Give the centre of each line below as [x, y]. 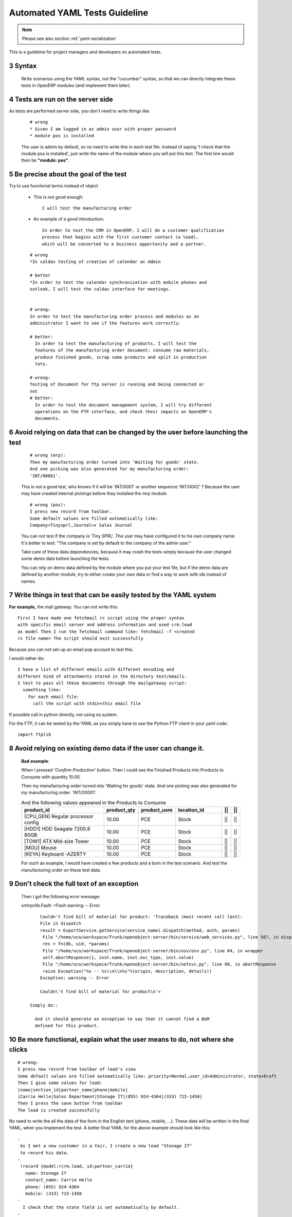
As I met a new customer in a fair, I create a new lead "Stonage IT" [106, 1146]
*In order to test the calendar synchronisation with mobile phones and [118, 282]
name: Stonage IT [46, 1173]
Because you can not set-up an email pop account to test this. [71, 649]
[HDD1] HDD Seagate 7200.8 [57, 829]
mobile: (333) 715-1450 [54, 1193]
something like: [42, 690]
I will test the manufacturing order [87, 208]
